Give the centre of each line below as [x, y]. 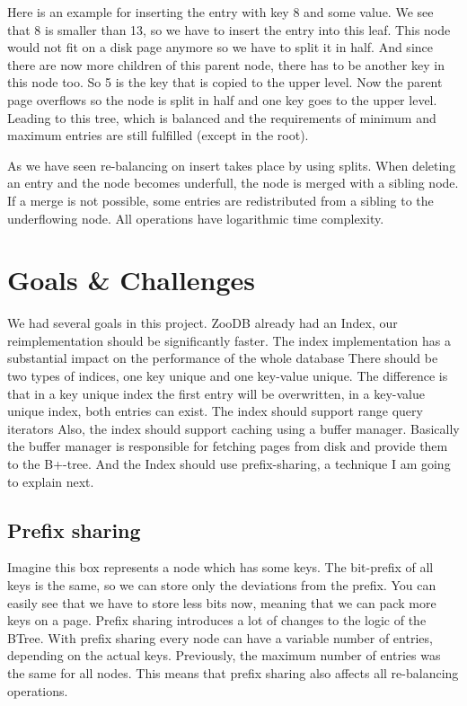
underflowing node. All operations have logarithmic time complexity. [196, 218]
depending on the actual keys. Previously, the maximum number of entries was [224, 655]
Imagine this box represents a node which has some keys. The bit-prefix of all [220, 567]
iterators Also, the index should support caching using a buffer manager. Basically [233, 428]
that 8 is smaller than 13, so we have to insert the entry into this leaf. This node [229, 29]
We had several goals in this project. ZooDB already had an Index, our [203, 323]
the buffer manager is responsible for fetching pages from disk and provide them [228, 446]
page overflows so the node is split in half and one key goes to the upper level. [222, 99]
